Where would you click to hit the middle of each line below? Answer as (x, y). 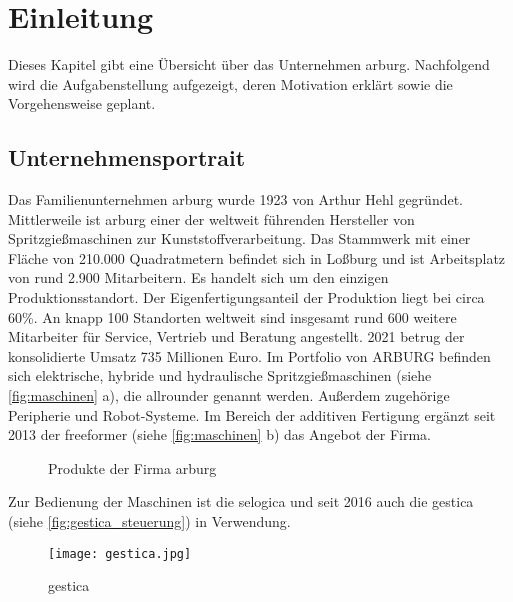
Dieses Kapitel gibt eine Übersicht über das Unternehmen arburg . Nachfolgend (249, 64)
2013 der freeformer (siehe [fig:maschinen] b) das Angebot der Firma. (220, 434)
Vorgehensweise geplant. (82, 103)
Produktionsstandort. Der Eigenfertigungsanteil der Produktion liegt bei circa (246, 297)
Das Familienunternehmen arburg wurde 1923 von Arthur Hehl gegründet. (236, 199)
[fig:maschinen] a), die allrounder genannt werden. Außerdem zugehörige (229, 395)
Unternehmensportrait (127, 157)
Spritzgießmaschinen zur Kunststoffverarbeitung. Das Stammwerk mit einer (239, 238)
